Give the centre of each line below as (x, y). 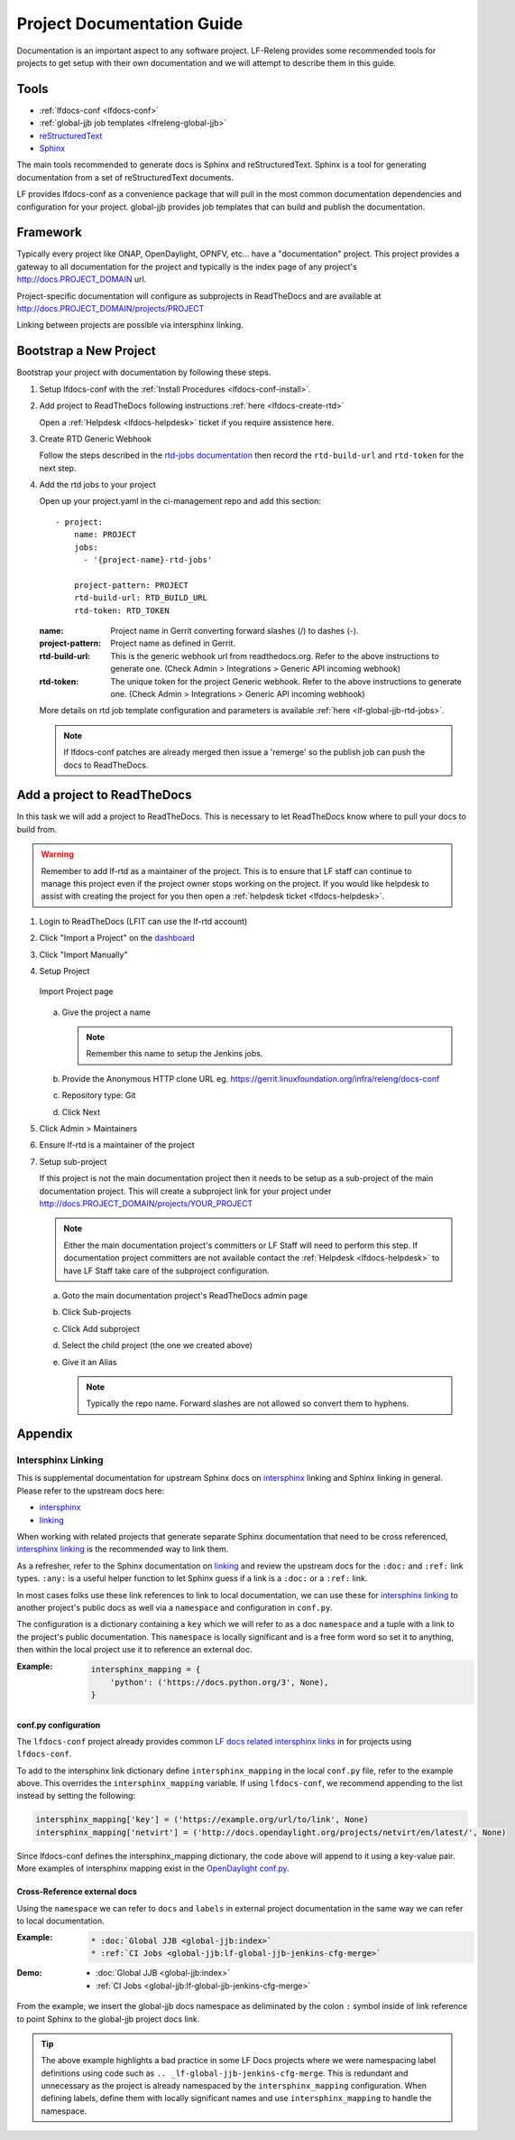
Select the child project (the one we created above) (157, 1345)
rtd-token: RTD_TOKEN (122, 610)
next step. (58, 468)
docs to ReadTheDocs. (106, 765)
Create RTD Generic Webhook (96, 439)
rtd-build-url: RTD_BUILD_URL (140, 598)
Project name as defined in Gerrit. (173, 643)
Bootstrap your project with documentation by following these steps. (144, 372)
